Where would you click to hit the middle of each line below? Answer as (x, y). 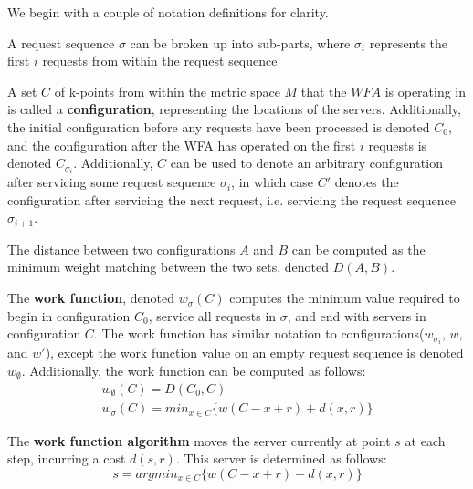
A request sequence (61, 42)
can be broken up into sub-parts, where (240, 42)
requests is (398, 145)
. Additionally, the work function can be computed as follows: (194, 370)
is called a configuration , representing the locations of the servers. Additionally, (234, 109)
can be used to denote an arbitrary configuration (306, 163)
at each (425, 440)
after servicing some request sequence (112, 182)
